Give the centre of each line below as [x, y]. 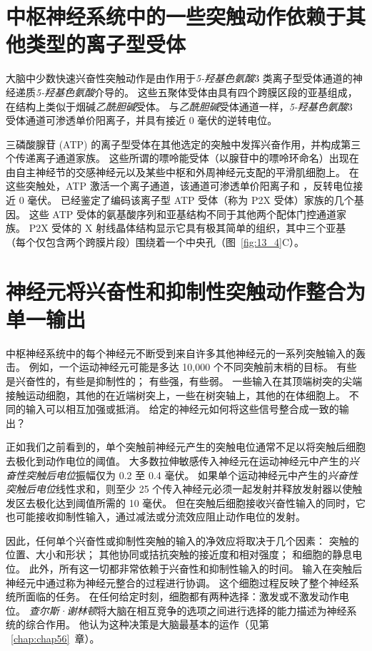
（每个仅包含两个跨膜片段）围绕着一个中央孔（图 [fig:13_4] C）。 [155, 241]
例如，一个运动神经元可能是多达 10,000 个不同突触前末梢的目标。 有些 [193, 367]
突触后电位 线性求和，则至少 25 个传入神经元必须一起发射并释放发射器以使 [179, 489]
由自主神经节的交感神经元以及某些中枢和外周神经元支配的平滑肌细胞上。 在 [182, 171]
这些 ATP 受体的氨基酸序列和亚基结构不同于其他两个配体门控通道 [182, 214]
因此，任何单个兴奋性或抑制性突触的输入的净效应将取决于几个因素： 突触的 [182, 540]
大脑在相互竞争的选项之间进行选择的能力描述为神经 [227, 610]
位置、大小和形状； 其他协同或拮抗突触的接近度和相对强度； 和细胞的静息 [179, 554]
